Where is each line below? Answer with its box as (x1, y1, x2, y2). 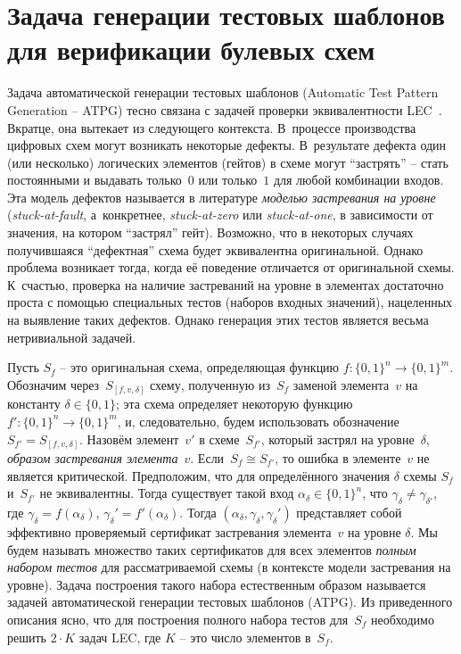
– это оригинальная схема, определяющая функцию (60, 358, 340, 377)
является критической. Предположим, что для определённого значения (7, 466, 391, 484)
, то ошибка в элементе (275, 449, 401, 468)
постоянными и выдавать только (7, 170, 182, 189)
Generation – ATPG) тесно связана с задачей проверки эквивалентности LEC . (7, 100, 442, 119)
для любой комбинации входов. (273, 170, 444, 189)
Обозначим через (7, 375, 100, 393)
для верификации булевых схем (7, 31, 375, 68)
